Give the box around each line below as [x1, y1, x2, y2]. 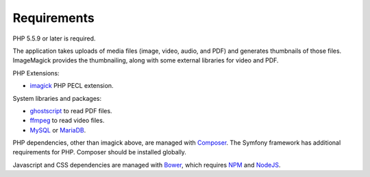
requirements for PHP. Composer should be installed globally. [12, 148, 186, 156]
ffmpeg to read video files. [29, 117, 105, 125]
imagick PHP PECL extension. [29, 82, 114, 90]
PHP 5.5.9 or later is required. [12, 34, 96, 43]
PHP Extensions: [12, 69, 60, 77]
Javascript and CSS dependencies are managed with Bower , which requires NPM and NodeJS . [12, 161, 281, 169]
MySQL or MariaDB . [29, 126, 86, 134]
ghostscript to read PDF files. [29, 106, 112, 115]
